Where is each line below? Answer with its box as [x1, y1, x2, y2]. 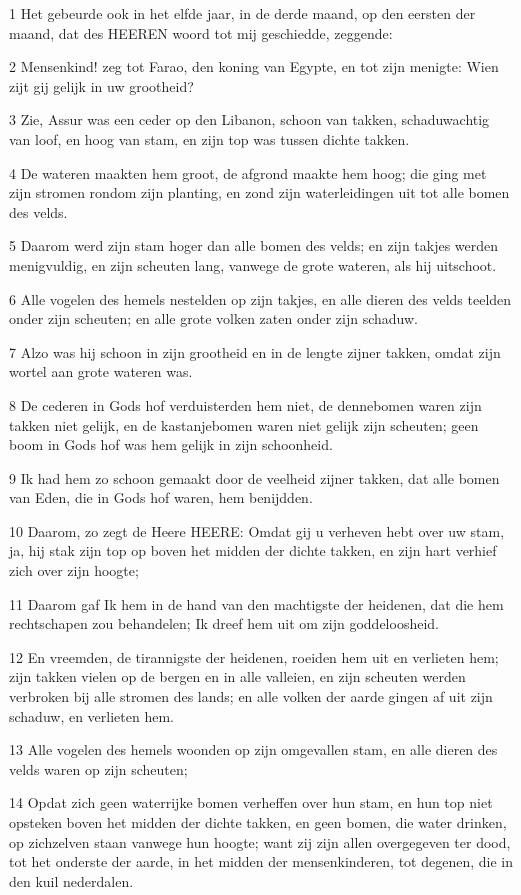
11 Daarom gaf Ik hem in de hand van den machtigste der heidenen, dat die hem [9, 593, 504, 614]
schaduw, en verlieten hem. [9, 705, 174, 726]
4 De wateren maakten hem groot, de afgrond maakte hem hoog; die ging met [9, 162, 487, 183]
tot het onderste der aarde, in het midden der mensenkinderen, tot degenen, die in [9, 851, 513, 872]
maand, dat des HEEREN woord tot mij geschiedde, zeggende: [9, 22, 393, 43]
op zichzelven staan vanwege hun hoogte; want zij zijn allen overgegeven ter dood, [9, 831, 511, 852]
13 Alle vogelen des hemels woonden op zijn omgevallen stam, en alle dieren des [9, 739, 498, 760]
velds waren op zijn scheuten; [9, 758, 188, 779]
